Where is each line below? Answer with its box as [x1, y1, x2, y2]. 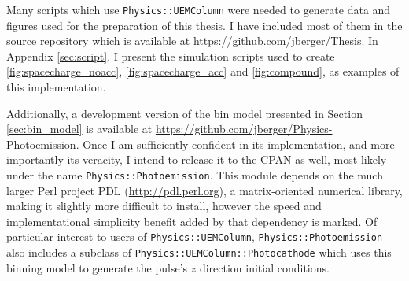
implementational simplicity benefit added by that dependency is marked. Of [6, 213, 378, 229]
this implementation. [6, 79, 106, 95]
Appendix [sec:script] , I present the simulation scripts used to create [6, 47, 335, 64]
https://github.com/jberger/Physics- [155, 120, 333, 137]
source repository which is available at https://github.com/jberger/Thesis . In [6, 32, 378, 49]
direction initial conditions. [199, 259, 330, 275]
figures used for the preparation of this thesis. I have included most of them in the [6, 17, 403, 33]
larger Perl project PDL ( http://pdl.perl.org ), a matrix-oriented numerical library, [6, 182, 403, 198]
